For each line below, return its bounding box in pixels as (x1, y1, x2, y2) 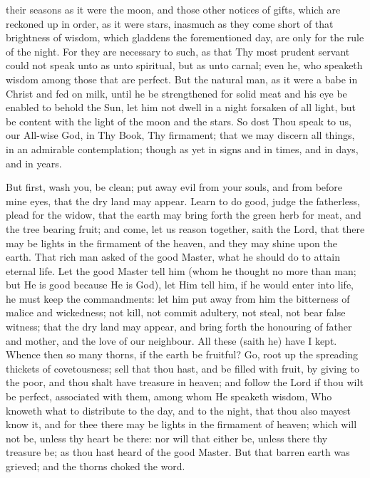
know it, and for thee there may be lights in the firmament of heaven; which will (6, 417, 357, 432)
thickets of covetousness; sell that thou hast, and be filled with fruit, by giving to (6, 360, 359, 375)
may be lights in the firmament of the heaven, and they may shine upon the (6, 235, 337, 250)
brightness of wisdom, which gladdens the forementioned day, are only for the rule (6, 30, 364, 45)
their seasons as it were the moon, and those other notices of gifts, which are (6, 2, 341, 16)
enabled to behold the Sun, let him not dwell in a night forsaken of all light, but (6, 100, 356, 115)
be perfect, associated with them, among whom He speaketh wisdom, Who (6, 389, 332, 404)
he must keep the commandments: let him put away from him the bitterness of (6, 291, 350, 306)
